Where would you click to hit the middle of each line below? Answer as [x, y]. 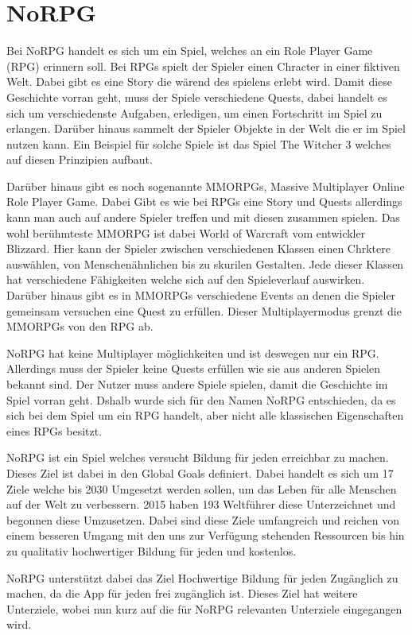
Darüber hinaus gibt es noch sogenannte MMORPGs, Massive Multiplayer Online [206, 186]
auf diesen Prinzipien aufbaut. [80, 159]
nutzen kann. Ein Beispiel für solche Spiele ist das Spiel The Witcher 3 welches [199, 143]
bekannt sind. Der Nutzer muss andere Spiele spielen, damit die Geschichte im [197, 384]
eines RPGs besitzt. [54, 430]
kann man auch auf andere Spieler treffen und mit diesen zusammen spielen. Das [203, 217]
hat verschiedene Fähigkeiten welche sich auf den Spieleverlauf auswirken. [186, 279]
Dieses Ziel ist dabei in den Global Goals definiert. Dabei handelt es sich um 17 [200, 472]
